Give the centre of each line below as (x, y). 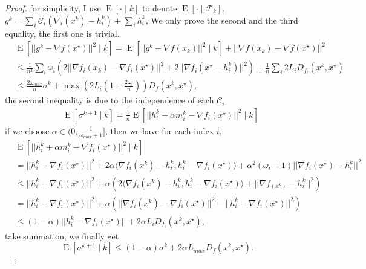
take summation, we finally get (62, 235)
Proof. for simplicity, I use (53, 8)
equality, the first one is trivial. (62, 33)
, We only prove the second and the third (222, 20)
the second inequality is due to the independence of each (109, 100)
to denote (159, 8)
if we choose (27, 130)
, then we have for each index (159, 130)
